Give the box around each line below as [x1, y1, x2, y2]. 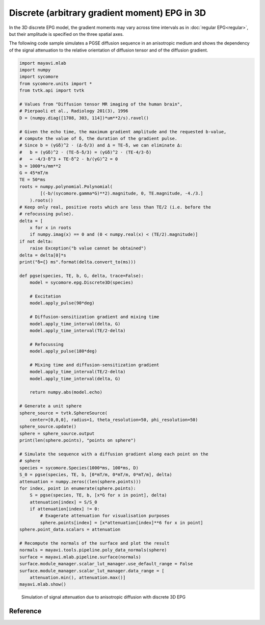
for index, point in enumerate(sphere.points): [19, 485, 136, 491]
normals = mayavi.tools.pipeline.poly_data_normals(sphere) [19, 547, 167, 553]
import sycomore [19, 74, 59, 79]
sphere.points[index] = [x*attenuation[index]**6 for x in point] [40, 520, 204, 525]
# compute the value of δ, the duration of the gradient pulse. [19, 136, 178, 141]
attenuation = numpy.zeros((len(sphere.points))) [19, 478, 141, 484]
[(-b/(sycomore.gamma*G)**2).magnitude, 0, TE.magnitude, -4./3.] [40, 191, 204, 196]
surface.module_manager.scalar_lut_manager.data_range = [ [19, 568, 164, 574]
